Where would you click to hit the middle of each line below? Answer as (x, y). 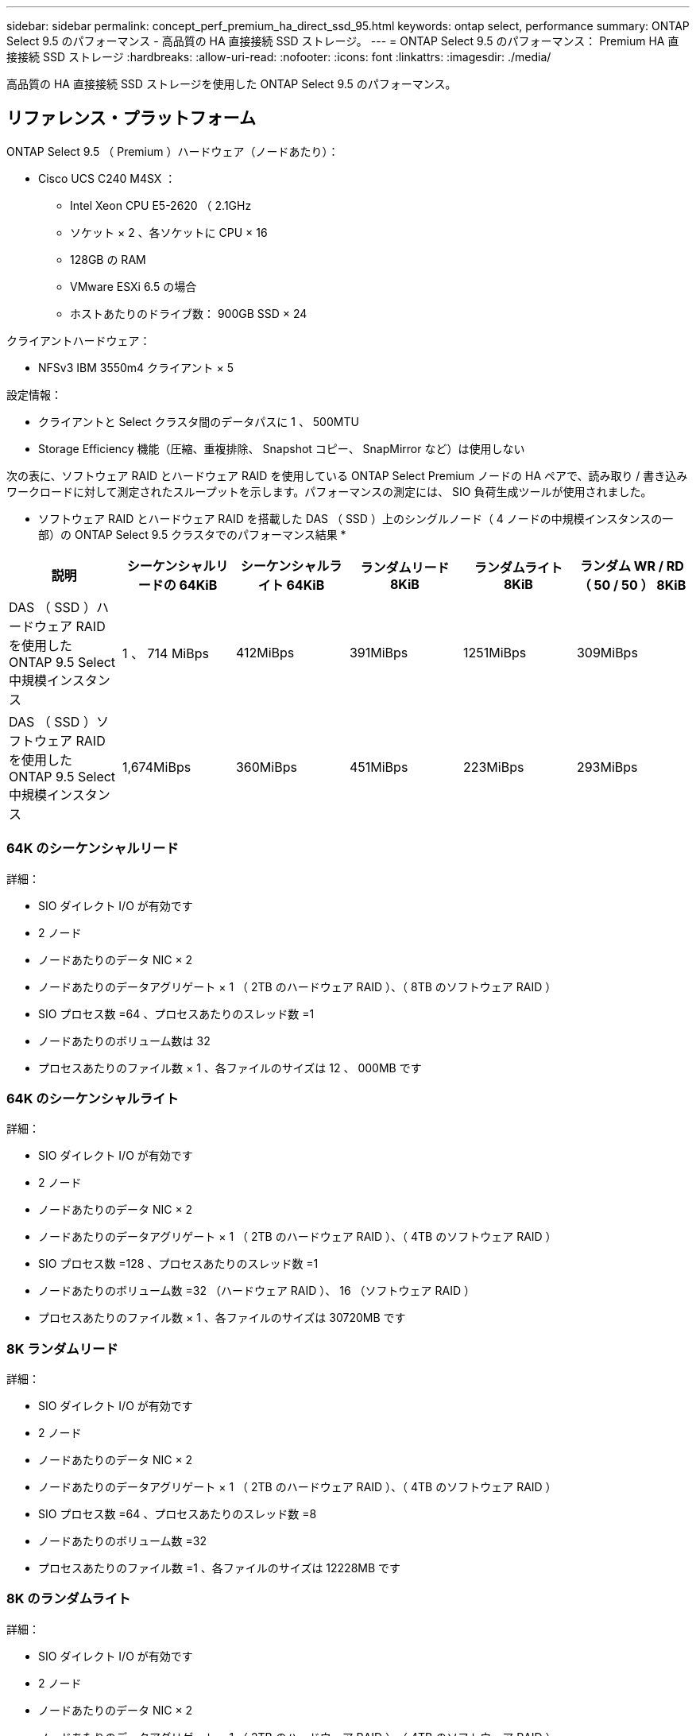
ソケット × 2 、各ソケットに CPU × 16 (169, 232)
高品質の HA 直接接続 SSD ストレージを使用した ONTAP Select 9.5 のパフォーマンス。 (232, 84)
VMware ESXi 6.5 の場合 (133, 286)
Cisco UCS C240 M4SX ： (107, 178)
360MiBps (266, 767)
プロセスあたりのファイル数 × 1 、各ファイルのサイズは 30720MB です (222, 1318)
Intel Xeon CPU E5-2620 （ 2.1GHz (161, 205)
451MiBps (379, 767)
